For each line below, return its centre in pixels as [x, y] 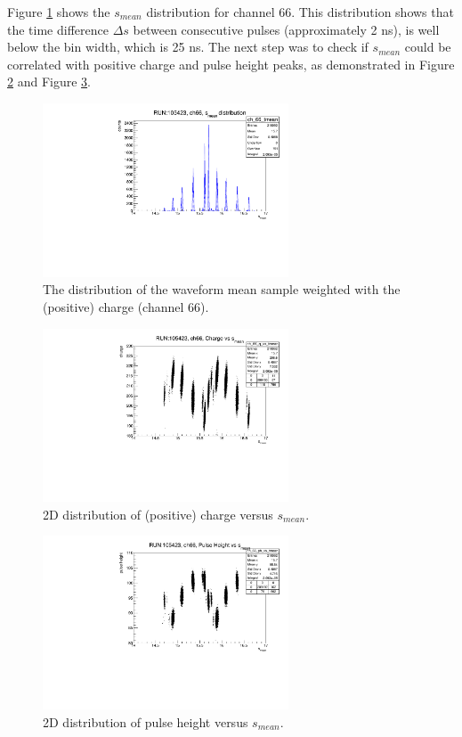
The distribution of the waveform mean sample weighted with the [222, 289]
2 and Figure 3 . [49, 82]
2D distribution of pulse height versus [146, 721]
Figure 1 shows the [59, 12]
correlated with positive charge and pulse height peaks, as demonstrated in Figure [231, 64]
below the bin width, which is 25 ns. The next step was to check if [188, 47]
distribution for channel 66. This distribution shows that [300, 12]
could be [428, 47]
